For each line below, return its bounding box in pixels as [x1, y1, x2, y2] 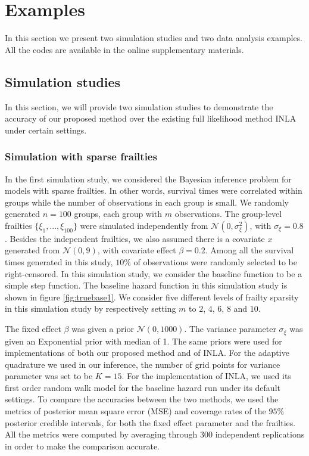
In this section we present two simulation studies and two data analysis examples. [5, 32, 303, 44]
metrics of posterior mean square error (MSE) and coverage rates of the [5, 405, 266, 417]
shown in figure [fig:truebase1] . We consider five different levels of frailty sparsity [5, 290, 299, 303]
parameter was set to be [5, 370, 93, 382]
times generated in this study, [5, 256, 113, 268]
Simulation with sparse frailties [5, 149, 157, 164]
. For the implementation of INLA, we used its [121, 370, 291, 382]
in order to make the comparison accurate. [5, 439, 160, 452]
